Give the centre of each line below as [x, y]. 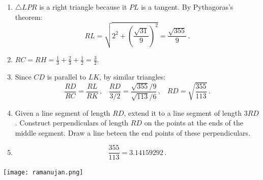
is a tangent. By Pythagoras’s [187, 7]
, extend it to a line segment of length [183, 112]
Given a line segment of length [63, 112]
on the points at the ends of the [194, 123]
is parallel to [66, 77]
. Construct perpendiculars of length [72, 123]
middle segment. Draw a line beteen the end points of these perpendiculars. [133, 132]
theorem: [29, 17]
